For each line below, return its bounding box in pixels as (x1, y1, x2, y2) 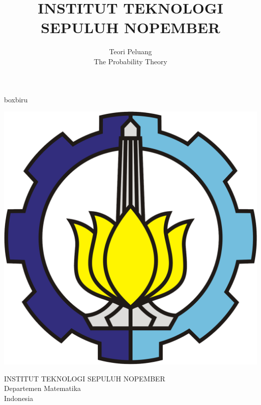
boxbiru (4, 94, 28, 104)
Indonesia (4, 392, 34, 403)
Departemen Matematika (4, 383, 81, 393)
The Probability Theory (93, 56, 168, 66)
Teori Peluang (109, 46, 152, 57)
